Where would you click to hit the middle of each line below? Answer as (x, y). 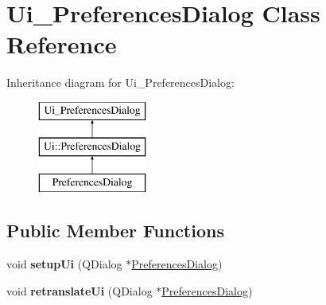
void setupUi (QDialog (64, 264)
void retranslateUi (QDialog (80, 290)
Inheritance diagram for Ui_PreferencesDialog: (120, 82)
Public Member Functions (115, 231)
